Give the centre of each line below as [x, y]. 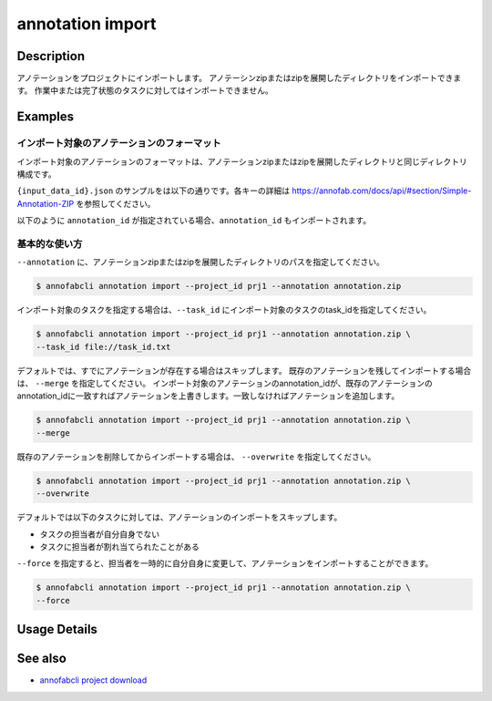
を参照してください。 [116, 203]
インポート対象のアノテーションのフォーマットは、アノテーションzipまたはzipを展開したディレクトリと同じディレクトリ [242, 161]
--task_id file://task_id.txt [103, 347]
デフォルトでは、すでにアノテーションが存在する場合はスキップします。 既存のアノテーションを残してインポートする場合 [244, 370]
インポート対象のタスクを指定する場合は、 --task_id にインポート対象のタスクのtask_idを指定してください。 [224, 310]
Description [51, 56]
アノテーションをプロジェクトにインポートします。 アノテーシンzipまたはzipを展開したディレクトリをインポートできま [239, 78]
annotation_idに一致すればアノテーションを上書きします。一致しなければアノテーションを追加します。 [208, 396]
